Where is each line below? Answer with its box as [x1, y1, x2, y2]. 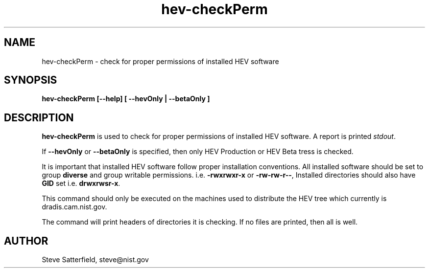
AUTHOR [4, 234, 48, 247]
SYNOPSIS [4, 74, 57, 87]
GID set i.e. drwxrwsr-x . [42, 179, 120, 188]
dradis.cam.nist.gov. [42, 203, 107, 211]
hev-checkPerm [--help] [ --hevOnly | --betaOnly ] [42, 94, 210, 103]
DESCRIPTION [4, 111, 74, 124]
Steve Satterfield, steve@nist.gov [42, 255, 149, 264]
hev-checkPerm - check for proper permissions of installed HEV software [42, 57, 279, 66]
